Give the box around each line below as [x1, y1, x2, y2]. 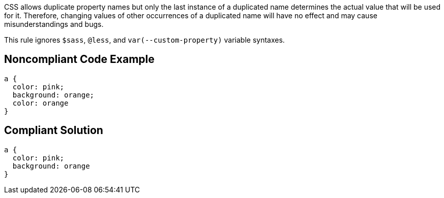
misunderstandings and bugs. [4, 20, 104, 28]
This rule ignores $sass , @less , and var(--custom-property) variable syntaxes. [4, 36, 285, 44]
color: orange [12, 98, 69, 107]
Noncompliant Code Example [4, 53, 155, 66]
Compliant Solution [4, 124, 103, 137]
